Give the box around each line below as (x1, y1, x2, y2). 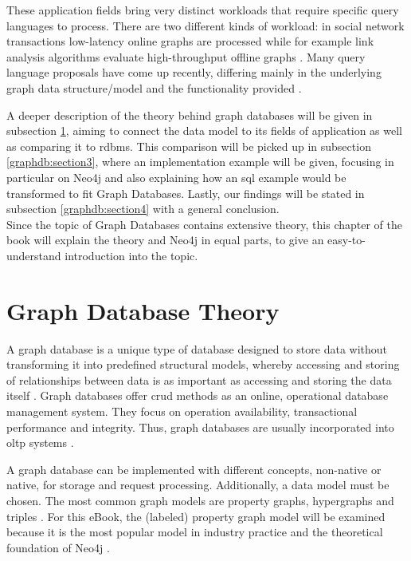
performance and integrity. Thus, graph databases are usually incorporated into (6, 418, 394, 435)
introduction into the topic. (65, 247, 198, 263)
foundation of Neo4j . (6, 539, 110, 555)
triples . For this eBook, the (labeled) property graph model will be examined (6, 508, 386, 524)
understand (6, 247, 61, 263)
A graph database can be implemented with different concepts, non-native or (6, 460, 382, 477)
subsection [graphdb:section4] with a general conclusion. (6, 200, 280, 217)
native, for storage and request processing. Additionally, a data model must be (6, 476, 389, 493)
